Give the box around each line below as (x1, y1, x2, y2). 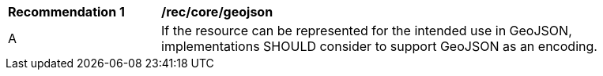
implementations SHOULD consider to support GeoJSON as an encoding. (161, 38, 597, 54)
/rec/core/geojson (161, 4, 273, 20)
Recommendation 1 (8, 4, 125, 20)
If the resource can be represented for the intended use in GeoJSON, (161, 23, 572, 38)
